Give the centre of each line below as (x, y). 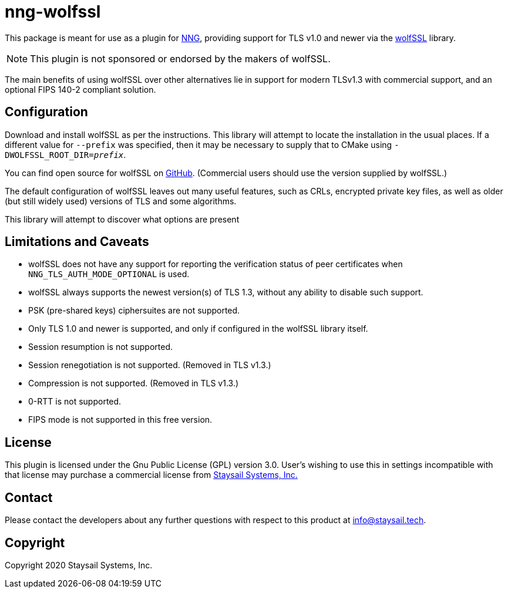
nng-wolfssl (53, 12)
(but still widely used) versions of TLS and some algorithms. (121, 201)
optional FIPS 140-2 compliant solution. (80, 89)
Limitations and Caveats (77, 242)
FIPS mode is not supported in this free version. (120, 420)
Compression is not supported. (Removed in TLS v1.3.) (134, 383)
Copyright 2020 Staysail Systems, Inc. (79, 565)
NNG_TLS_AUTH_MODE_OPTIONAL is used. (109, 274)
